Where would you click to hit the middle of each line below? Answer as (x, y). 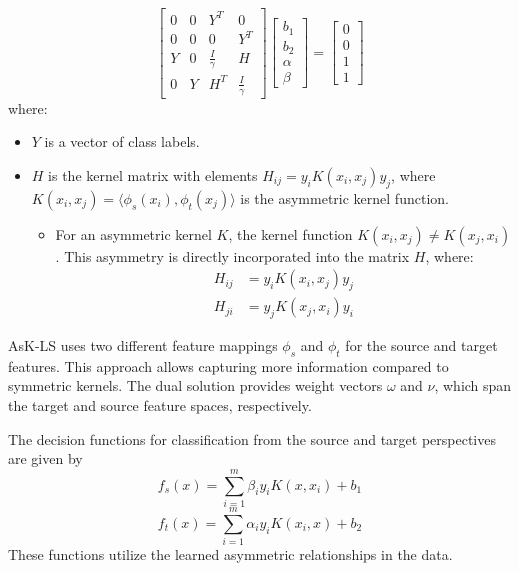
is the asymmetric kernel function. (344, 197)
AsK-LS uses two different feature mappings (143, 345)
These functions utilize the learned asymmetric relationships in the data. (230, 554)
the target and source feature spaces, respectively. (160, 405)
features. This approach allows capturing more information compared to (228, 365)
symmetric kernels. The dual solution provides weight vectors (195, 385)
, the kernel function (290, 233)
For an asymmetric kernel (133, 233)
